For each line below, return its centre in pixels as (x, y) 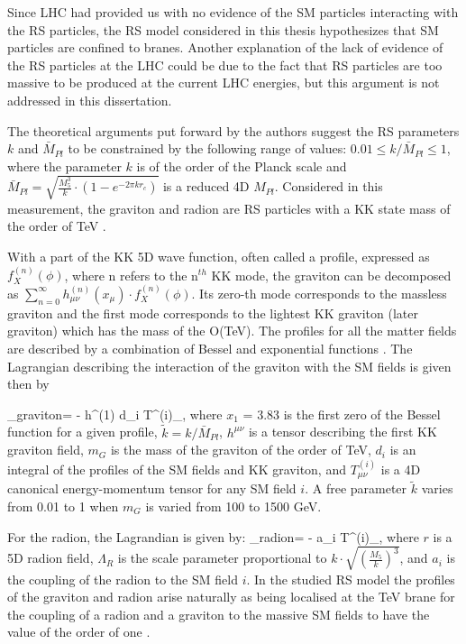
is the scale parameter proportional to (222, 558)
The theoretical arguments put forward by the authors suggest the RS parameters (233, 130)
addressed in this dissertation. (90, 100)
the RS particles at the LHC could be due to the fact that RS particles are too (225, 64)
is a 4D (401, 469)
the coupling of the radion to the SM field (123, 579)
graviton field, (46, 450)
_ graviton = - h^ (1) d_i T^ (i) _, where (115, 414)
